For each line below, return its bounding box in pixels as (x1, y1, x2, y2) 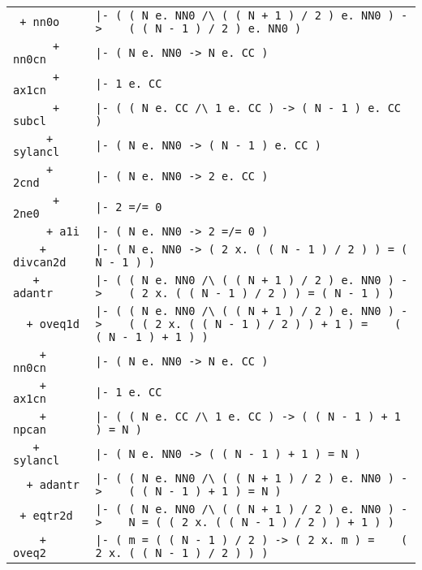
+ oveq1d (26, 317, 80, 330)
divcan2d (13, 256, 67, 269)
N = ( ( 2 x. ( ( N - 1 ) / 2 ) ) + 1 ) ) (128, 516, 394, 529)
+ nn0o (19, 15, 60, 28)
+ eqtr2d (19, 509, 73, 522)
